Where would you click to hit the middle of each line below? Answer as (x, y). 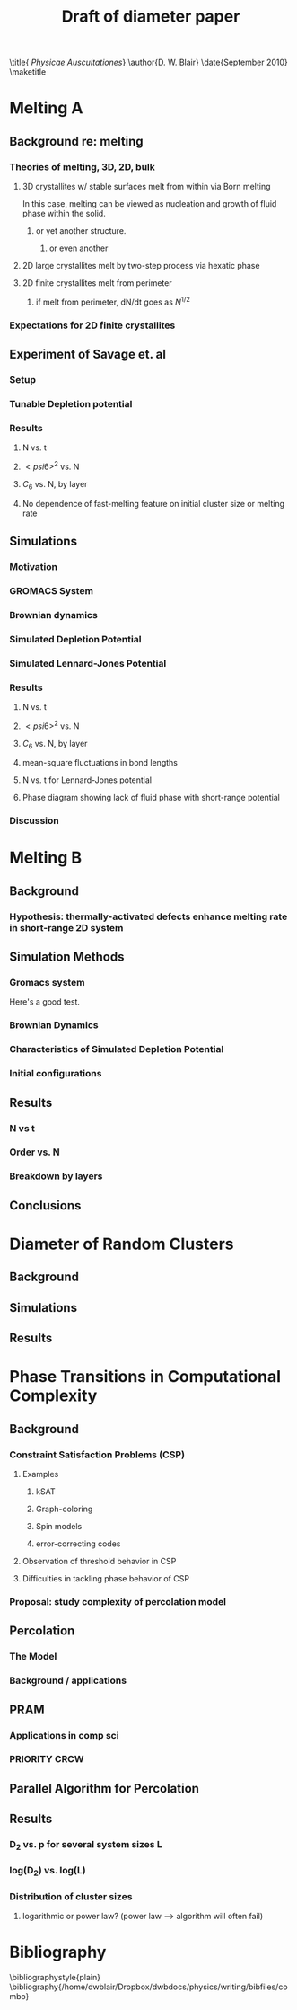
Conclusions (45, 1205)
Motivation (34, 566)
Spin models (59, 1527)
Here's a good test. (45, 1002)
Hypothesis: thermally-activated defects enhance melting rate (148, 916)
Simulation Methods (67, 957)
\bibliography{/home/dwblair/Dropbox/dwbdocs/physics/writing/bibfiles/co (149, 1987)
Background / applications (68, 1680)
